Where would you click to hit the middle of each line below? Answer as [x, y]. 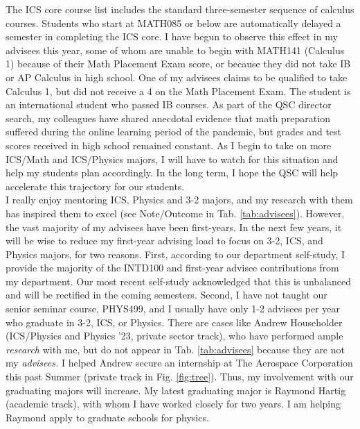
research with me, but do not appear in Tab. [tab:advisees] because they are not [175, 349]
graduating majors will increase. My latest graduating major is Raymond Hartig [176, 390]
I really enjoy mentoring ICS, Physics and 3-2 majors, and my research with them [179, 200]
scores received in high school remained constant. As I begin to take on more [169, 145]
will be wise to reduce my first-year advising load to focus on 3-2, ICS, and [164, 241]
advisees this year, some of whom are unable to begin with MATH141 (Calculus [175, 50]
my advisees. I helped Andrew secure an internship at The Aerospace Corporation [179, 363]
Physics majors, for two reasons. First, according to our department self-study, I [175, 254]
